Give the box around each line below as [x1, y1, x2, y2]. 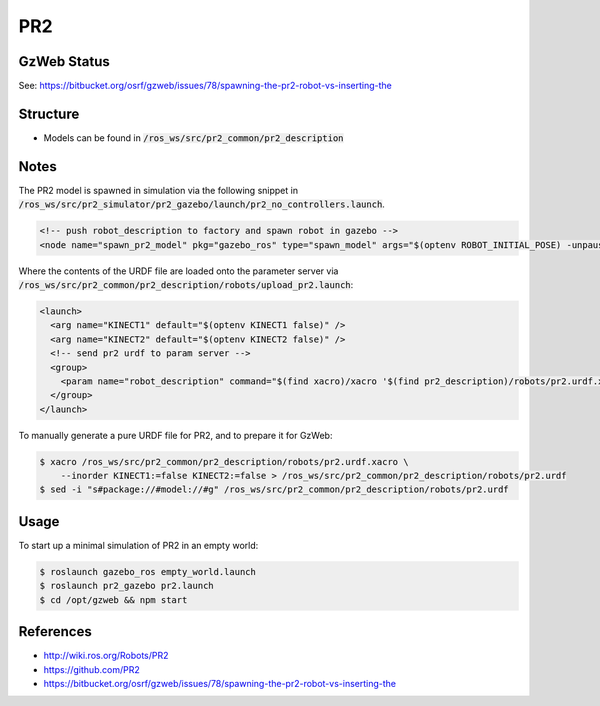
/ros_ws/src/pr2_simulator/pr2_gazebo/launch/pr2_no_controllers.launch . [18, 198, 385, 210]
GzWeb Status [18, 53, 110, 70]
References [18, 623, 92, 640]
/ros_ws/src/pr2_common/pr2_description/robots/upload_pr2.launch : [18, 279, 354, 291]
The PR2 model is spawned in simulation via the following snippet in [18, 184, 299, 196]
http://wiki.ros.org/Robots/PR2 [43, 650, 169, 662]
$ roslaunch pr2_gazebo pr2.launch [39, 580, 214, 592]
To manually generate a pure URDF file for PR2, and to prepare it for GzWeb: [18, 429, 333, 441]
